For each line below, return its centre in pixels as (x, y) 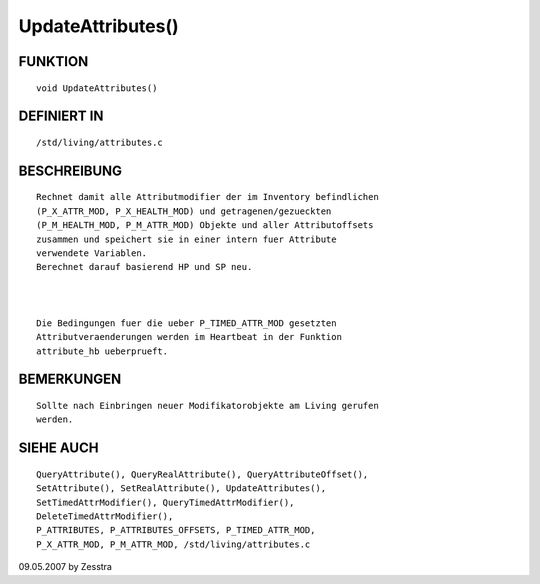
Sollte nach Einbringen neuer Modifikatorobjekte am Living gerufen (207, 406)
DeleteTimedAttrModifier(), (105, 516)
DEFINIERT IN (61, 116)
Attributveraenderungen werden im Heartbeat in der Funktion (189, 337)
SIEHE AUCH (58, 448)
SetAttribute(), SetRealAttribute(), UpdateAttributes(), (181, 488)
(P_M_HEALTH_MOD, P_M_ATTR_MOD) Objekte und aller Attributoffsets (205, 225)
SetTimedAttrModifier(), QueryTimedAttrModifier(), (165, 502)
